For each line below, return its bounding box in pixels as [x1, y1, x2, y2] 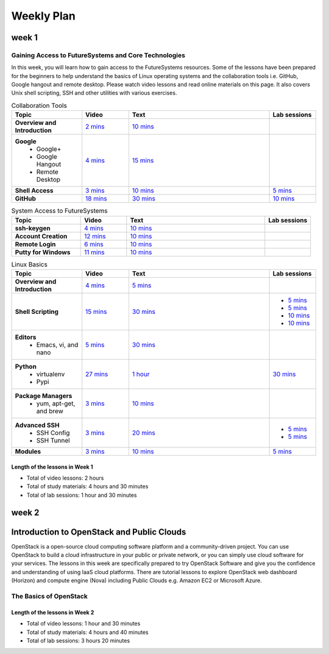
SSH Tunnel [36, 436, 70, 444]
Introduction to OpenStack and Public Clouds [11, 527, 186, 537]
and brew [36, 407, 64, 415]
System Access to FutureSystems [11, 207, 108, 215]
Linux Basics [11, 260, 48, 268]
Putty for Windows [15, 247, 71, 256]
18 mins [85, 194, 107, 203]
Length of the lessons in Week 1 [11, 463, 94, 471]
